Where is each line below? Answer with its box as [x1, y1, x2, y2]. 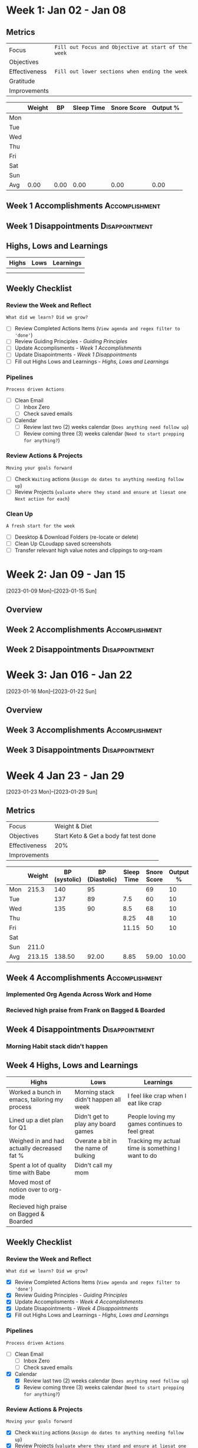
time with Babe [9, 1168, 51, 1176]
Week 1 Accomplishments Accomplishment [6, 201, 161, 211]
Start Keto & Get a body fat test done [54, 832, 156, 840]
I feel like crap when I [127, 1091, 187, 1099]
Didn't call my [74, 1161, 113, 1169]
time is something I [127, 1144, 180, 1152]
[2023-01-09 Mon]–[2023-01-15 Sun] [6, 587, 97, 594]
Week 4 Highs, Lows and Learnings [6, 1060, 138, 1070]
